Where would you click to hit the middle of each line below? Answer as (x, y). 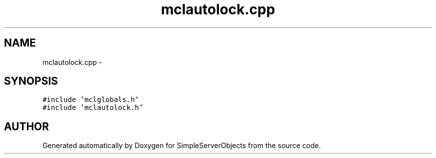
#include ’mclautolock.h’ (93, 108)
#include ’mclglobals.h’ (91, 100)
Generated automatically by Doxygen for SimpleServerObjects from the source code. (182, 146)
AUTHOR (27, 126)
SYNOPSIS (31, 81)
